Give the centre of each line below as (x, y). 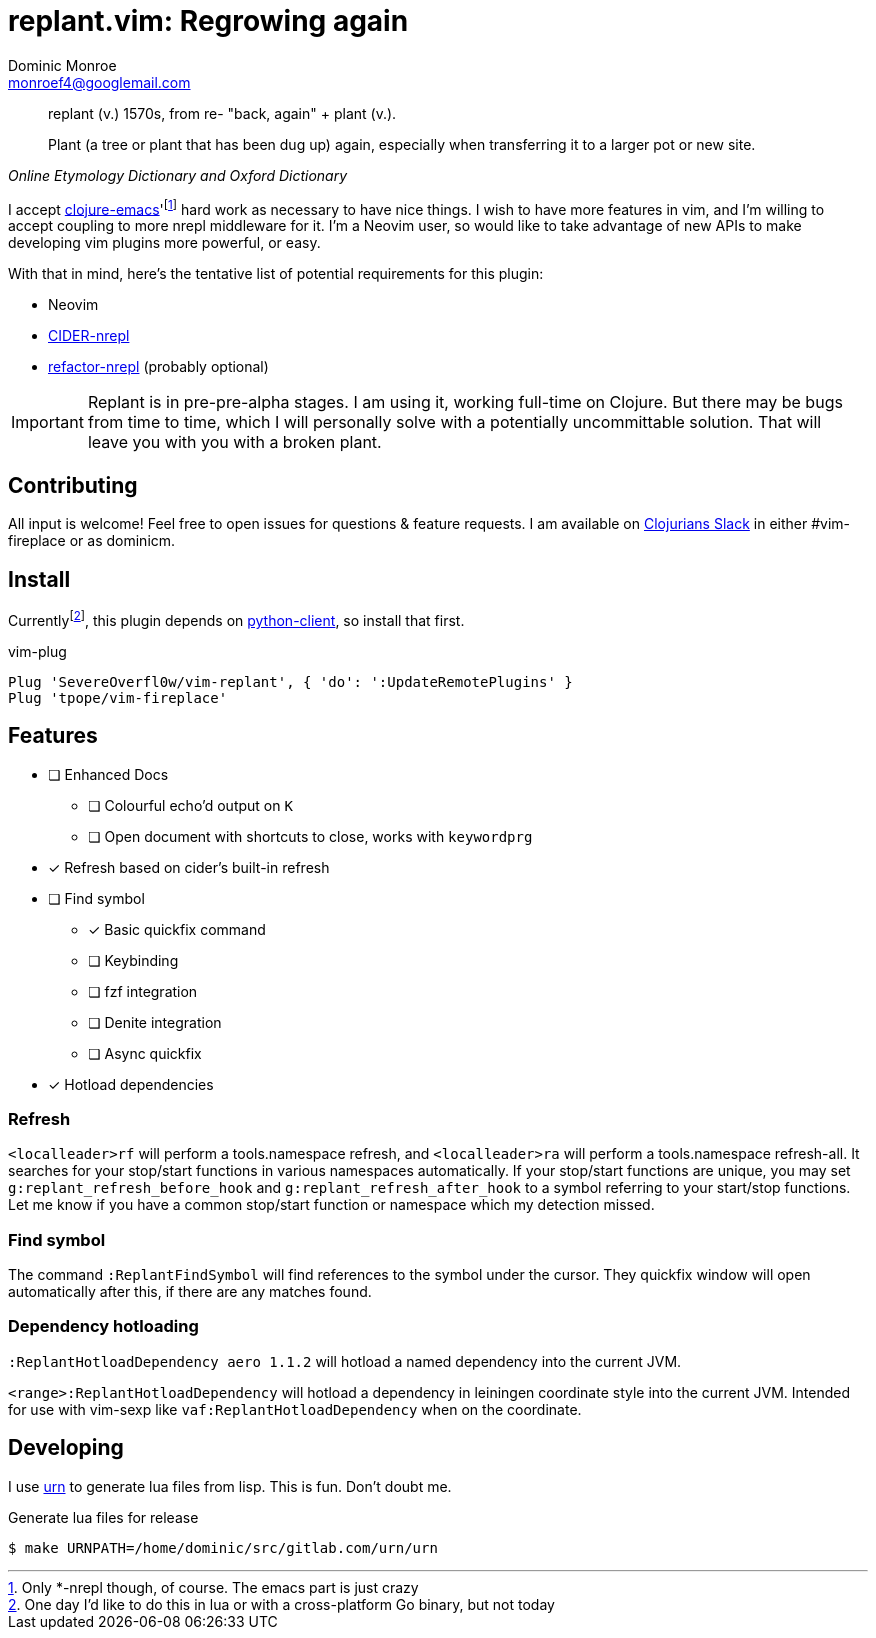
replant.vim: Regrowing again (208, 21)
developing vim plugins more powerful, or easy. (164, 243)
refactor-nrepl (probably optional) (158, 367)
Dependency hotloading (103, 1326)
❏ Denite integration (155, 1022)
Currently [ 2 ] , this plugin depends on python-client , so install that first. (236, 619)
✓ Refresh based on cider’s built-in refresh (189, 867)
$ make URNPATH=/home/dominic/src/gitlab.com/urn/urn (223, 1547)
